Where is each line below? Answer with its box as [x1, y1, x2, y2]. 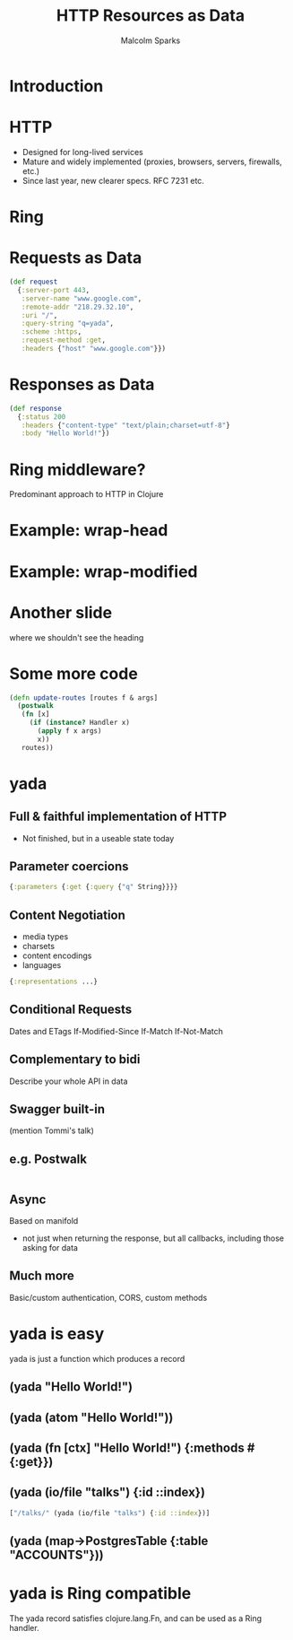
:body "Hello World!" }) [21, 429, 110, 438]
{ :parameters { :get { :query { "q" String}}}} [9, 883, 178, 892]
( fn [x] [21, 710, 50, 719]
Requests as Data [9, 248, 142, 268]
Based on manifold [9, 1216, 79, 1226]
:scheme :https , [21, 327, 82, 336]
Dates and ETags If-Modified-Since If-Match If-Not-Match [9, 1025, 224, 1036]
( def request [9, 277, 58, 286]
